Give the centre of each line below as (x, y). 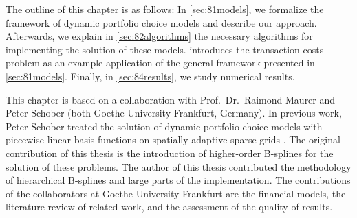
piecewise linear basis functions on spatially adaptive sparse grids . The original (173, 140)
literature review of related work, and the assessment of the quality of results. (169, 207)
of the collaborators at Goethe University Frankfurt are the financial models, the (176, 193)
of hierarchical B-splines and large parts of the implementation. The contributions (178, 180)
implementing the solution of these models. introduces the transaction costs (165, 49)
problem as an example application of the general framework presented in (160, 63)
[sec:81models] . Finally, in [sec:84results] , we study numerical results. (150, 76)
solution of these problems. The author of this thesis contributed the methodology (178, 166)
